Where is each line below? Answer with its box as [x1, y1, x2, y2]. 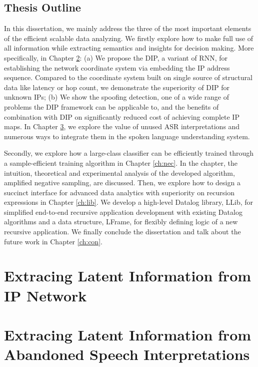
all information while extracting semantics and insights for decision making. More [4, 43, 254, 53]
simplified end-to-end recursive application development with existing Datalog [4, 206, 242, 217]
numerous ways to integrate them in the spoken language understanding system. [4, 131, 250, 141]
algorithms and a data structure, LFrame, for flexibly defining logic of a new [4, 216, 238, 227]
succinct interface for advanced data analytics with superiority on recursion [4, 187, 235, 197]
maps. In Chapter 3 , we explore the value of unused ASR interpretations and [4, 121, 240, 132]
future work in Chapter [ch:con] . [4, 236, 102, 246]
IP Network [4, 285, 87, 305]
